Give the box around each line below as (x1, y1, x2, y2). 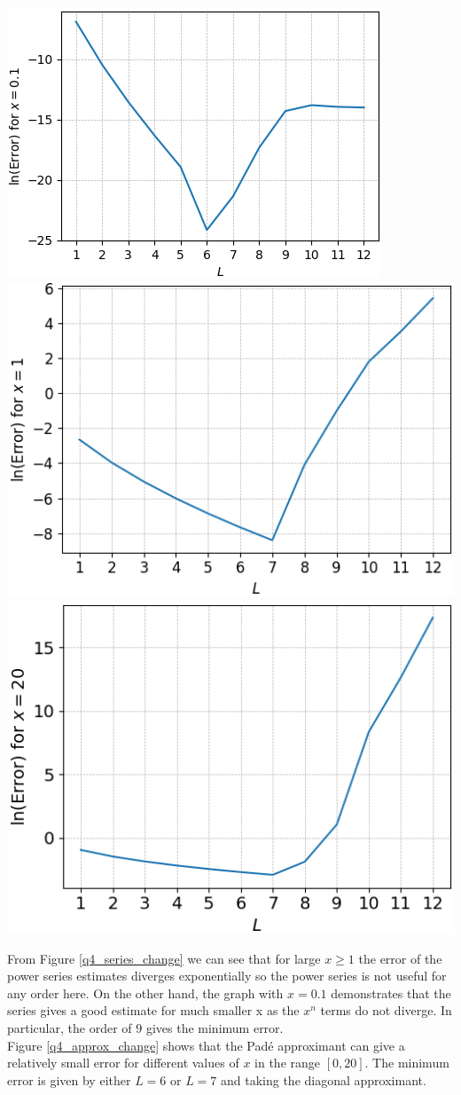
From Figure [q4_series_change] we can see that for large (7, 949, 321, 967)
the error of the (358, 949, 442, 967)
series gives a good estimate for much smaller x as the (7, 1001, 300, 1020)
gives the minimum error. (145, 1019, 284, 1037)
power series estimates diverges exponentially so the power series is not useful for (7, 966, 447, 985)
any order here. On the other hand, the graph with (7, 983, 284, 1002)
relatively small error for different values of (7, 1053, 239, 1072)
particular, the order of (7, 1019, 132, 1037)
